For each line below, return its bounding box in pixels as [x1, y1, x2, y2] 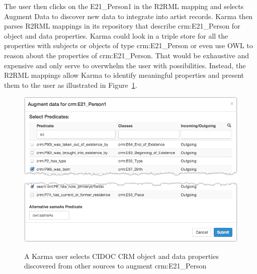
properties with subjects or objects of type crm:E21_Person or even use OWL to [4, 40, 253, 51]
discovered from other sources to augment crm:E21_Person [24, 260, 207, 271]
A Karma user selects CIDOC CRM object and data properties [24, 250, 219, 261]
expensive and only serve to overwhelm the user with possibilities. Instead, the [4, 60, 246, 70]
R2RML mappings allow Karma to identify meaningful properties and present [4, 70, 244, 80]
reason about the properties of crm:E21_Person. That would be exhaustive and [4, 50, 249, 60]
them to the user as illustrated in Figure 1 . [4, 79, 137, 90]
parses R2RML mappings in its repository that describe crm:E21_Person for [4, 21, 240, 31]
